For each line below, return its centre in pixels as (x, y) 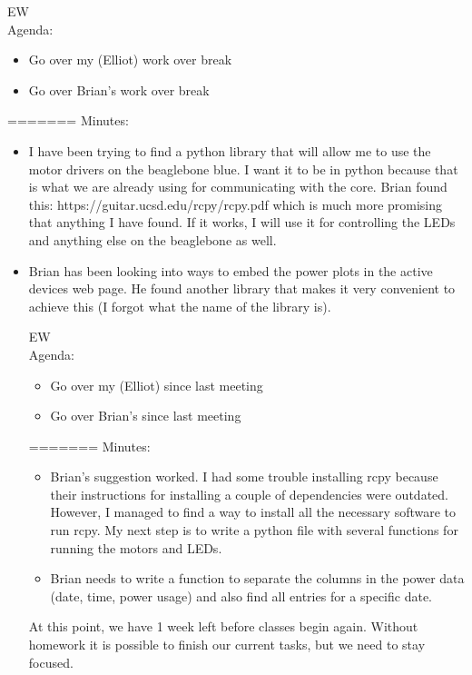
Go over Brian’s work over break (119, 89)
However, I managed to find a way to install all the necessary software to (253, 512)
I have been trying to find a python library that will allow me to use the (230, 150)
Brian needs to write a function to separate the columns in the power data (257, 578)
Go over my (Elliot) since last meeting (157, 385)
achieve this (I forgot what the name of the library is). (180, 306)
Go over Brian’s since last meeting (146, 416)
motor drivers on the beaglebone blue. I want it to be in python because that (243, 169)
